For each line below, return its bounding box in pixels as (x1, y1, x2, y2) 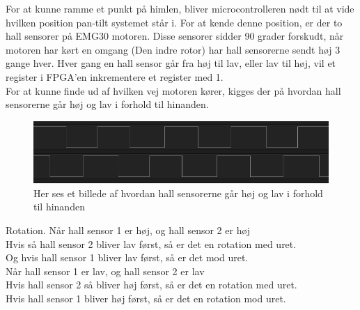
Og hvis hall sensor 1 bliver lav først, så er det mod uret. (6, 250, 249, 265)
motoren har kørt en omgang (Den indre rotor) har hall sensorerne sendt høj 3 (6, 42, 341, 56)
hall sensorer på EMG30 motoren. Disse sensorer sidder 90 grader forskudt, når (6, 29, 344, 43)
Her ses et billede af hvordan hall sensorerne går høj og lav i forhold (33, 185, 323, 200)
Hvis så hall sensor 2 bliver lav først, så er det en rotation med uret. (6, 236, 297, 251)
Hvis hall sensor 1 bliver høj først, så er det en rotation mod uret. (6, 291, 286, 306)
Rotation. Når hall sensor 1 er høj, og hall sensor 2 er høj (6, 223, 251, 238)
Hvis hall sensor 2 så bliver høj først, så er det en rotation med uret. (6, 277, 297, 292)
